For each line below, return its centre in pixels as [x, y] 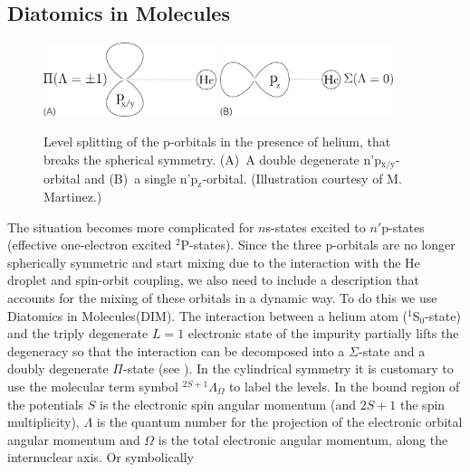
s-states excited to [316, 227]
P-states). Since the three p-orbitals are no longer [318, 245]
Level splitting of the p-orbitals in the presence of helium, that [217, 142]
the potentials [46, 404]
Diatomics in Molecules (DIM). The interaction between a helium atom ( [207, 315]
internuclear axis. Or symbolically [101, 457]
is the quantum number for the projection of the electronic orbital [279, 422]
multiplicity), [43, 422]
